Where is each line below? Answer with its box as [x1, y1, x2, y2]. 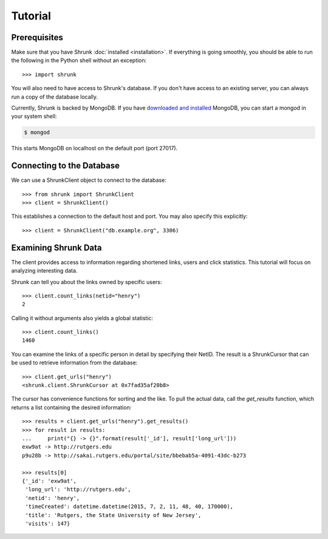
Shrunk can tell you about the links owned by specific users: [11, 278, 162, 285]
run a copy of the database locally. [11, 93, 98, 100]
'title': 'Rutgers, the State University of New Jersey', [25, 512, 202, 518]
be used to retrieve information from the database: [11, 359, 138, 366]
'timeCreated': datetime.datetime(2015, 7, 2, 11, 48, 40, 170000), [25, 503, 234, 510]
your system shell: [11, 113, 57, 120]
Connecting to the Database [11, 161, 120, 171]
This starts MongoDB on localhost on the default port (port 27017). [11, 145, 178, 152]
